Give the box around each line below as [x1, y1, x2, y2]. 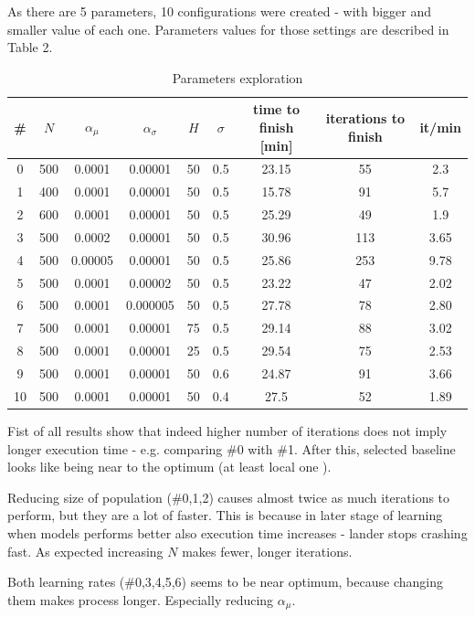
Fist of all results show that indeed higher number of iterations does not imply [7, 420, 448, 440]
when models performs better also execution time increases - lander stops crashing [7, 523, 468, 542]
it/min [419, 117, 461, 136]
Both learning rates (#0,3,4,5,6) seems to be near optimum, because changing [7, 572, 443, 591]
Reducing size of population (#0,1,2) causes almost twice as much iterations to [7, 487, 450, 506]
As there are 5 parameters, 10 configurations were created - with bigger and [7, 2, 432, 20]
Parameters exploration [172, 68, 303, 87]
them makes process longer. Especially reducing [7, 590, 274, 609]
